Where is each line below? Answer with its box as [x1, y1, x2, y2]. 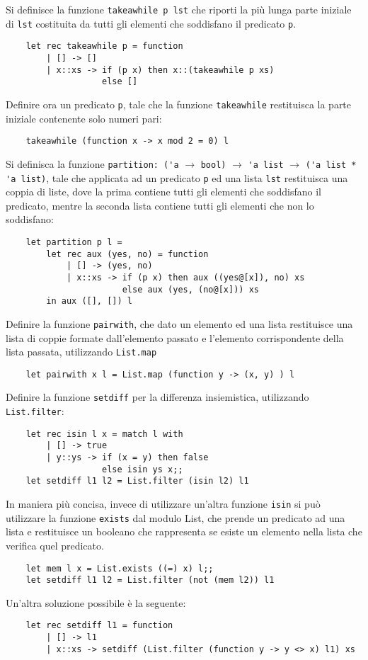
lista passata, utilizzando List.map [6, 344, 157, 359]
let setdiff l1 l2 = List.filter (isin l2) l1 [25, 476, 249, 487]
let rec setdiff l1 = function [25, 620, 173, 631]
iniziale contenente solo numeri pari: [6, 110, 162, 125]
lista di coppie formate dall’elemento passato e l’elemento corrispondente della [6, 330, 344, 345]
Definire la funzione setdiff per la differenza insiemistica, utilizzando [6, 389, 309, 404]
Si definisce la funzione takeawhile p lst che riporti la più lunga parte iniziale [6, 2, 352, 16]
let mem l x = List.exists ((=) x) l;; [25, 563, 214, 574]
